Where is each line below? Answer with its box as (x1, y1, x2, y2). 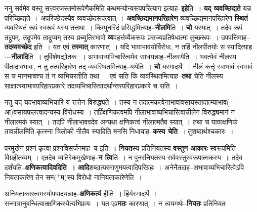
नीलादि (11, 51, 28, 61)
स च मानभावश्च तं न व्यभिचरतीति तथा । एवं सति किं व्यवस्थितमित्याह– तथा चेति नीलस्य (4, 71, 223, 81)
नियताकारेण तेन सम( (4, 171, 57, 182)
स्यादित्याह (227, 42, 252, 52)
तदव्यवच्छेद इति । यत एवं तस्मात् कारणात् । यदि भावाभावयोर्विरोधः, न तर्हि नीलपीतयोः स (4, 42, 225, 52)
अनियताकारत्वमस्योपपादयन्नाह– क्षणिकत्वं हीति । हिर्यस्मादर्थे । (4, 188, 158, 199)
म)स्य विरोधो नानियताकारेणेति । (60, 171, 142, 182)
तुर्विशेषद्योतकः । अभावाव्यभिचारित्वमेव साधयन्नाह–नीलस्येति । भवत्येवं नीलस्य (43, 51, 237, 61)
